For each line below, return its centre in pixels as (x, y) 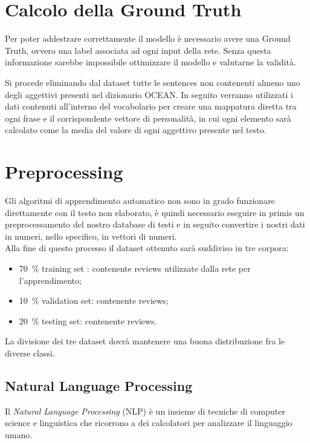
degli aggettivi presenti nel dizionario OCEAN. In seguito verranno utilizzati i (149, 94)
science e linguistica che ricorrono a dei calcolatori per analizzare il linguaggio (149, 423)
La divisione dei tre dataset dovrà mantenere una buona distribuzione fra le (145, 341)
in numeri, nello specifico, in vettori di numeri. (91, 236)
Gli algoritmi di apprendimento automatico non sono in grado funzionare (140, 200)
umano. (19, 434)
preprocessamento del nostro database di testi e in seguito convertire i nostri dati (155, 224)
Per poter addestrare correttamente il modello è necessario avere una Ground (148, 38)
